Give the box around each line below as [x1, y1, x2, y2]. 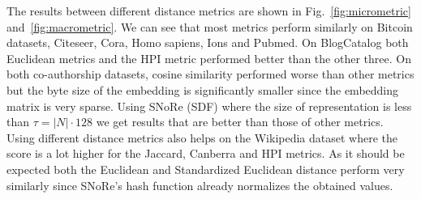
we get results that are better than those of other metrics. [96, 113, 384, 130]
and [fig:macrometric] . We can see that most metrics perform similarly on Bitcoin [6, 18, 413, 35]
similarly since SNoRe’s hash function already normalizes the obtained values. [6, 176, 393, 193]
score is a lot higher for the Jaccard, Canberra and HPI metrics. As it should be [6, 145, 405, 162]
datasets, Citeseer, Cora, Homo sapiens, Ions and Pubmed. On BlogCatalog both [6, 34, 409, 51]
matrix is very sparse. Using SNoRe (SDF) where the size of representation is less [6, 97, 412, 114]
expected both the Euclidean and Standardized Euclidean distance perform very [6, 160, 405, 177]
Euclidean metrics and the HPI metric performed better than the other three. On [6, 49, 411, 66]
